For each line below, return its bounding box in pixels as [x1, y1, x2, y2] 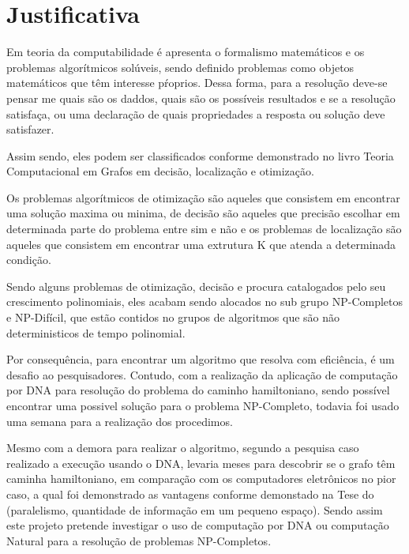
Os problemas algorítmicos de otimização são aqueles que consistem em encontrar [6, 189, 400, 205]
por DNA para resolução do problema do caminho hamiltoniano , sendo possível [6, 382, 390, 398]
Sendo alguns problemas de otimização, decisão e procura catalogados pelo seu [6, 277, 386, 294]
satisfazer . [6, 121, 54, 138]
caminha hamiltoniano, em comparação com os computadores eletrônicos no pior [6, 470, 396, 487]
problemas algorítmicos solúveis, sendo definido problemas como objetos [6, 58, 355, 75]
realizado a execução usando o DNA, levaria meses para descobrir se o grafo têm [6, 454, 396, 471]
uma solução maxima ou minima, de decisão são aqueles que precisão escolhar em [6, 205, 400, 221]
